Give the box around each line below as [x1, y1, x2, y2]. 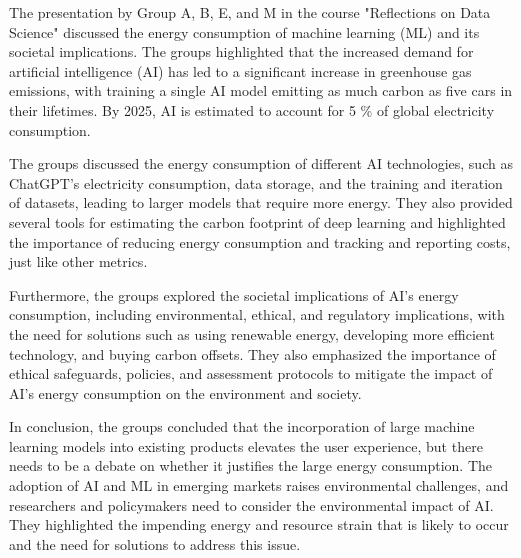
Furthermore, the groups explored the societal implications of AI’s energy [9, 284, 459, 305]
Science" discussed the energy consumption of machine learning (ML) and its [9, 21, 480, 42]
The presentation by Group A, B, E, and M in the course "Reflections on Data [9, 2, 491, 22]
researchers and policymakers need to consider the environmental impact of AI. [9, 494, 494, 515]
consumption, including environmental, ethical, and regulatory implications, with [9, 304, 505, 325]
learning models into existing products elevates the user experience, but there [9, 435, 483, 456]
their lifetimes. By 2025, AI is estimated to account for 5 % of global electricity [9, 99, 495, 120]
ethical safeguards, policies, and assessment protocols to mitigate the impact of [9, 363, 493, 384]
